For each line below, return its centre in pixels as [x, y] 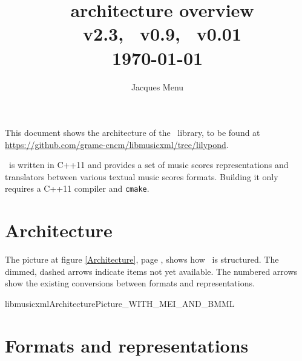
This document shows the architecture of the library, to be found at [133, 133]
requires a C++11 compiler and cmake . [77, 188]
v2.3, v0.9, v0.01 [162, 34]
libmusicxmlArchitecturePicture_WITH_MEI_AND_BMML [120, 304]
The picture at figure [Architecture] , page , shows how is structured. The [142, 259]
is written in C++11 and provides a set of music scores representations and [149, 165]
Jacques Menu [157, 86]
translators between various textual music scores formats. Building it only [142, 176]
